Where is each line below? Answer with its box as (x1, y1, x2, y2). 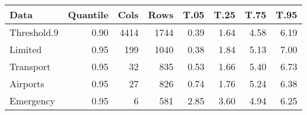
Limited (9, 42, 42, 56)
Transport (9, 60, 51, 73)
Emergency (9, 94, 56, 107)
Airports (9, 77, 44, 90)
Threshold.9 (9, 25, 59, 39)
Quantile (67, 8, 109, 21)
